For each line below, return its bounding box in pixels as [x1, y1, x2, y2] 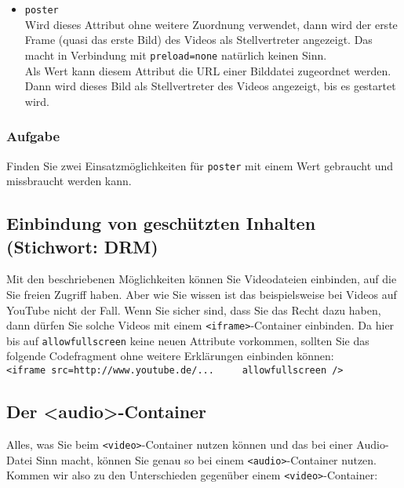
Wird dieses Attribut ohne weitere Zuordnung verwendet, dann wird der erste [24, 16, 398, 32]
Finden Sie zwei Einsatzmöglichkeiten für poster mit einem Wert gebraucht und [6, 157, 394, 173]
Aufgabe [6, 126, 60, 146]
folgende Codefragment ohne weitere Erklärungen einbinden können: [6, 348, 334, 364]
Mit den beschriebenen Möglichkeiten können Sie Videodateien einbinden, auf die [6, 271, 397, 287]
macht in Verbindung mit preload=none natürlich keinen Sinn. [24, 46, 327, 63]
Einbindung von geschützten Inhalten [6, 211, 316, 235]
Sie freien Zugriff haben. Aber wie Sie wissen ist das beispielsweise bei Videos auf [6, 286, 397, 302]
